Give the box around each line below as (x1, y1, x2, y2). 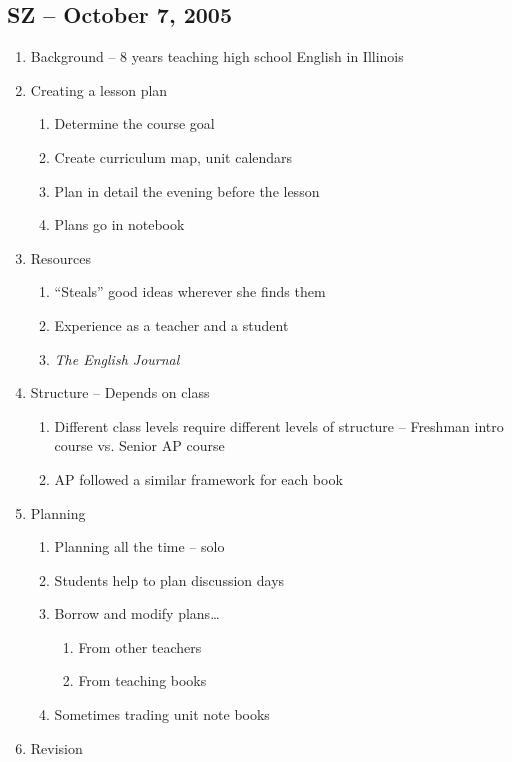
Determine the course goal (54, 113, 215, 134)
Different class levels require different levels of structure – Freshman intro (54, 415, 504, 436)
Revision (30, 737, 83, 758)
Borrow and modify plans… (54, 603, 220, 624)
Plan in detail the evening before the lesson (54, 180, 320, 201)
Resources (30, 247, 92, 268)
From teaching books (78, 670, 207, 691)
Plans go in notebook (54, 214, 185, 235)
